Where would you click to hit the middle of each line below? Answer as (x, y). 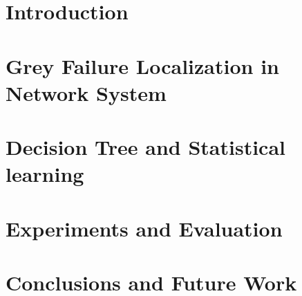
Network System (86, 92)
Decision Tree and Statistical (145, 147)
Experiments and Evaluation (144, 228)
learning (45, 174)
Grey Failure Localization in (142, 65)
